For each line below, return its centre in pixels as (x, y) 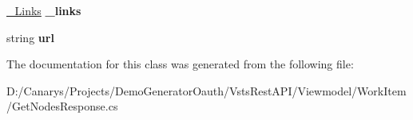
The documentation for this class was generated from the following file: (180, 64)
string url (30, 37)
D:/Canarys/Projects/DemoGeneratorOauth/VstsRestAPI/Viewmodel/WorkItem (206, 90)
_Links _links (44, 10)
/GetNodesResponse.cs (62, 106)
